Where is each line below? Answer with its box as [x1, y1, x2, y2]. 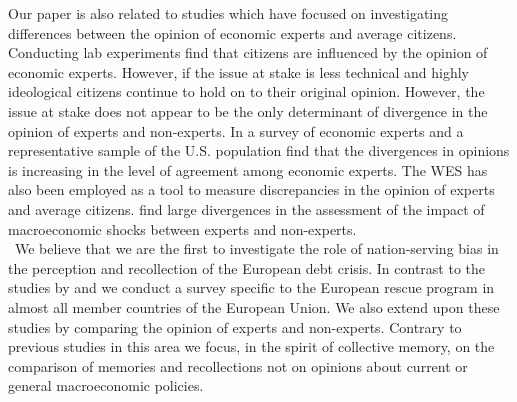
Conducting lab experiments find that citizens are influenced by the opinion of [8, 42, 488, 63]
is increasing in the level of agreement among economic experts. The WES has [8, 159, 488, 180]
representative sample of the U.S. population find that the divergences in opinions [8, 140, 510, 161]
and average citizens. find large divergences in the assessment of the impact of [8, 198, 485, 219]
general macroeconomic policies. [8, 375, 204, 396]
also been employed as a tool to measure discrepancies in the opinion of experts [8, 179, 495, 200]
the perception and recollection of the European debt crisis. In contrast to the [8, 257, 486, 278]
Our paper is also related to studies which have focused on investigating [8, 3, 449, 23]
